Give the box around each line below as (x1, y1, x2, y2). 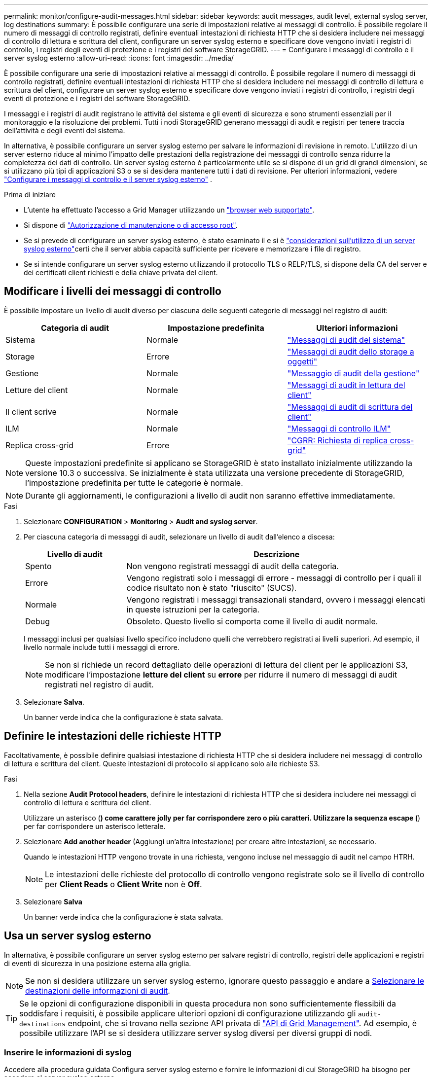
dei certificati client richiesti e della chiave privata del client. (24, 268, 218, 277)
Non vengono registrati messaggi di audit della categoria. (126, 561, 339, 571)
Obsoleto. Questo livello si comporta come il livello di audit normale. (126, 616, 378, 626)
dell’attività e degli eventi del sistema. (4, 126, 125, 135)
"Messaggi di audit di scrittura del (287, 401, 413, 412)
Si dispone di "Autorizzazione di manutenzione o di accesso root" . (24, 221, 238, 229)
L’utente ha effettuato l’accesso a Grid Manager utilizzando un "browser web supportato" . (24, 206, 315, 214)
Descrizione (253, 549, 300, 559)
